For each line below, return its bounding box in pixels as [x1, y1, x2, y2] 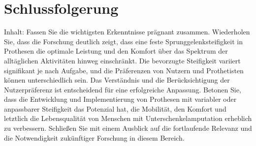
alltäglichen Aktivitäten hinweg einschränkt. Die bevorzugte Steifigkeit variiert [4, 55, 241, 65]
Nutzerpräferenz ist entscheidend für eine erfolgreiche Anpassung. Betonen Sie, [4, 84, 241, 94]
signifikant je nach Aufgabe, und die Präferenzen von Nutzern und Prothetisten [4, 65, 244, 75]
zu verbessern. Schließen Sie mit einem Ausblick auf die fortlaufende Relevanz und [4, 123, 252, 133]
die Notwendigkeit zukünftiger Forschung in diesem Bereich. [4, 132, 185, 143]
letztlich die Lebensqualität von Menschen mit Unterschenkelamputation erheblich [4, 113, 252, 123]
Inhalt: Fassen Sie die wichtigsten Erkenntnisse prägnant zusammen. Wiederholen [4, 27, 250, 37]
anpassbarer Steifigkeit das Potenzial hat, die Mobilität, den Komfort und [4, 103, 226, 114]
